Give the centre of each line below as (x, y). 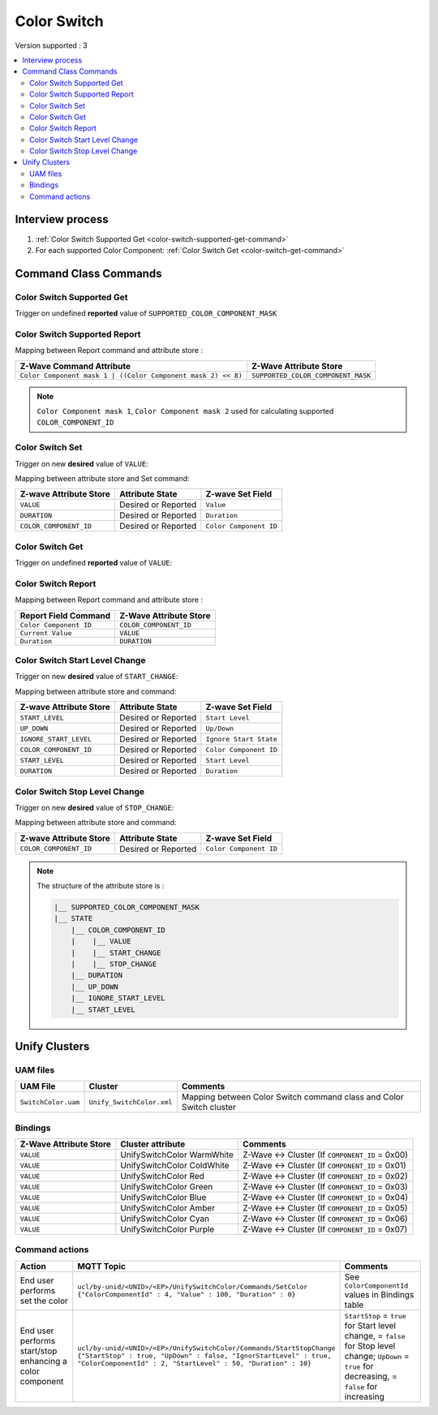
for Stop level (370, 1345)
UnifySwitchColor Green (167, 1187)
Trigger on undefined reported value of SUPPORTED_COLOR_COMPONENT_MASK (146, 313)
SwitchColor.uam (50, 1102)
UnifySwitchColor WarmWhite (177, 1155)
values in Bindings (379, 1294)
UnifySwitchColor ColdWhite (175, 1166)
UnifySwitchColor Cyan (165, 1219)
